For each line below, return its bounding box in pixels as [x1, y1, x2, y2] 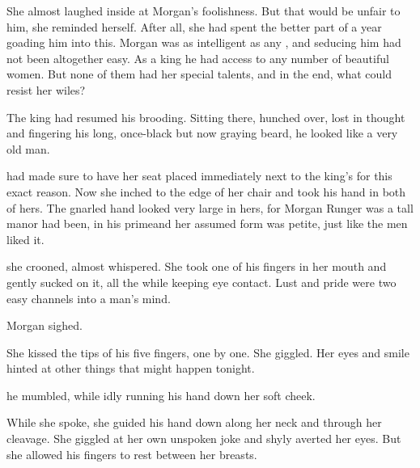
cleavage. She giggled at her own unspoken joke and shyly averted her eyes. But [6, 430, 401, 447]
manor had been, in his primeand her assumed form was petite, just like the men [6, 215, 408, 232]
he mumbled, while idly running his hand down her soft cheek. [6, 386, 316, 403]
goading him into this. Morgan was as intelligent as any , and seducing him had [6, 34, 401, 51]
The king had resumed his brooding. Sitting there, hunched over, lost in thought [6, 108, 405, 125]
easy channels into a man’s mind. [6, 289, 171, 306]
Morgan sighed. [6, 317, 83, 334]
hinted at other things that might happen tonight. [6, 360, 255, 377]
